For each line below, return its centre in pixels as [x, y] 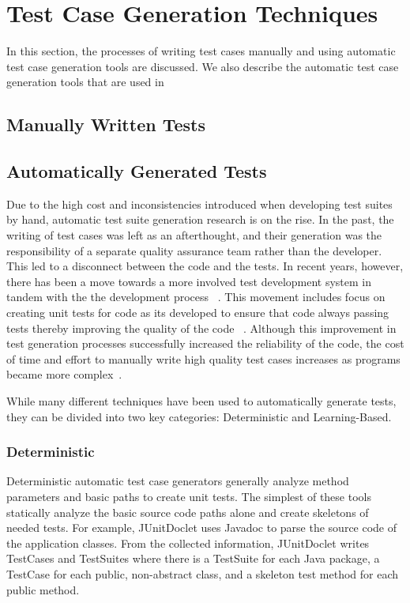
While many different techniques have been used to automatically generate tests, [201, 401]
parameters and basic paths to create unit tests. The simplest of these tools [189, 497]
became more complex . [64, 374]
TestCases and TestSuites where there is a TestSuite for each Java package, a [193, 558]
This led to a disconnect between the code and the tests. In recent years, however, [205, 266]
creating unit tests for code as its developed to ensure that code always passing [198, 313]
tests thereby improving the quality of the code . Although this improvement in [201, 328]
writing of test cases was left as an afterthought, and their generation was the [194, 235]
